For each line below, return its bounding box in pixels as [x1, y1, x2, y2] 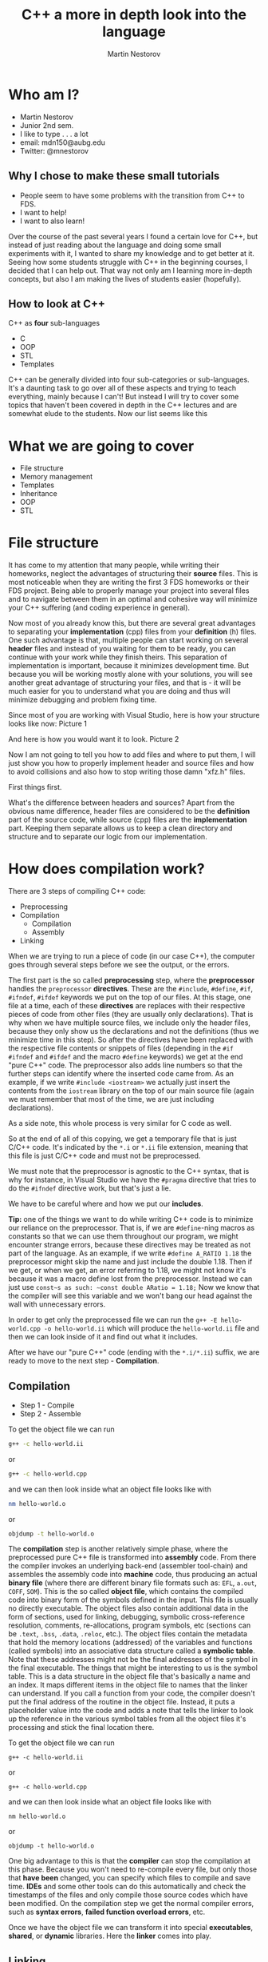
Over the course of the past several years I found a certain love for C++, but [8, 231, 258, 241]
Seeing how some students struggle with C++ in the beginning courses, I [8, 257, 248, 266]
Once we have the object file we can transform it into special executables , [8, 1923, 254, 1932]
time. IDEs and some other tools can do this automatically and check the [8, 1882, 246, 1892]
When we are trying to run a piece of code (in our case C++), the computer [8, 951, 255, 961]
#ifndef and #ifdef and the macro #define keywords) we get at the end [8, 1052, 243, 1062]
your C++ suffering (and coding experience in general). [8, 603, 190, 613]
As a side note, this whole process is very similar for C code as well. [8, 1119, 232, 1128]
